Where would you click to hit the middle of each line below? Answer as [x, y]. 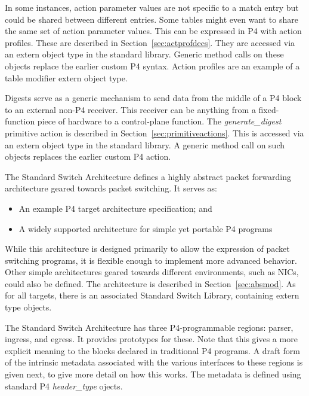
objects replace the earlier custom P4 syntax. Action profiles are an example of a [152, 66]
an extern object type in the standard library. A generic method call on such [145, 144]
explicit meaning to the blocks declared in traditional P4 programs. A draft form [152, 350]
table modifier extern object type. [66, 77]
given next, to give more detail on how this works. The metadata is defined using [153, 374]
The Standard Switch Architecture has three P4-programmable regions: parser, [149, 327]
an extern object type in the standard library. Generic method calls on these [144, 54]
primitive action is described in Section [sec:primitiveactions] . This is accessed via [154, 132]
